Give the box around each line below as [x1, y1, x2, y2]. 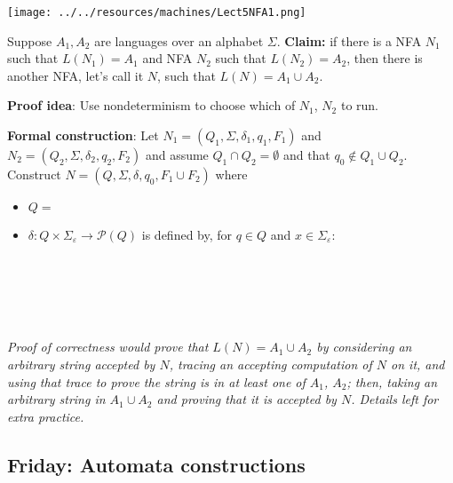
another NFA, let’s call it [7, 66, 144, 84]
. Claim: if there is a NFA [276, 31, 422, 50]
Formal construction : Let [7, 126, 159, 145]
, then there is [346, 49, 423, 67]
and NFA [142, 49, 193, 67]
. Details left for [351, 390, 439, 408]
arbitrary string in [7, 390, 106, 408]
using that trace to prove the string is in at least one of [7, 372, 306, 391]
